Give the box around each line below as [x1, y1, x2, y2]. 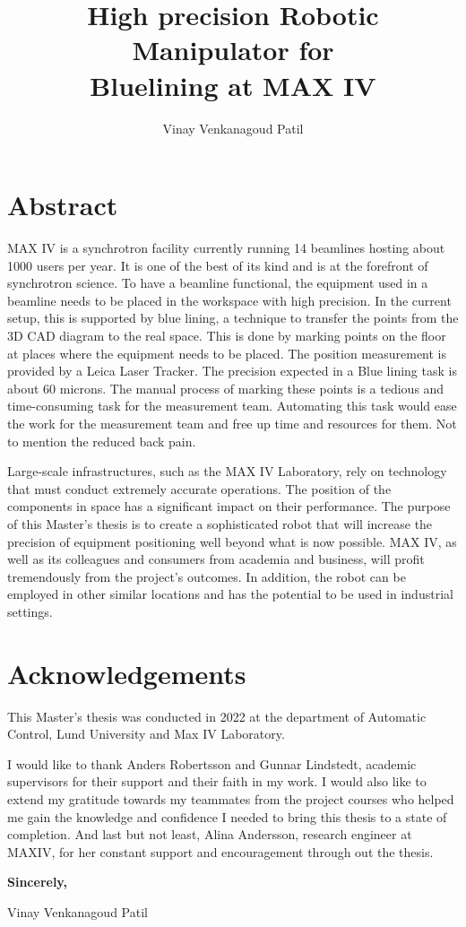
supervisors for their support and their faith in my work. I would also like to [7, 772, 427, 791]
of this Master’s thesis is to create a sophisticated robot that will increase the [7, 514, 433, 533]
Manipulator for [132, 31, 334, 68]
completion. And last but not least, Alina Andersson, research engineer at [7, 825, 412, 844]
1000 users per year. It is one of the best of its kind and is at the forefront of [7, 256, 428, 274]
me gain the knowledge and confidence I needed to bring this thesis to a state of [7, 807, 447, 826]
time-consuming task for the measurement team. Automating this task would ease [7, 396, 457, 415]
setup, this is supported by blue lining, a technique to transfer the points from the [7, 308, 459, 327]
